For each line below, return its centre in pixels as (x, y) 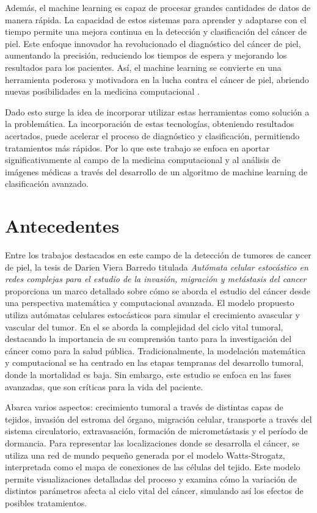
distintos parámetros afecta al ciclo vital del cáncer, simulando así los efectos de (154, 491)
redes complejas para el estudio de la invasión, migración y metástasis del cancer (156, 279)
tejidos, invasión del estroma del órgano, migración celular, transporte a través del (158, 419)
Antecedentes (62, 226)
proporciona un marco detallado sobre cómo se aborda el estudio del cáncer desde (158, 290)
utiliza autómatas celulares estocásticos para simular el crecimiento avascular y (152, 315)
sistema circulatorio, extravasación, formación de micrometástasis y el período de (156, 431)
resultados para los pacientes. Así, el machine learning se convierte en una (143, 67)
